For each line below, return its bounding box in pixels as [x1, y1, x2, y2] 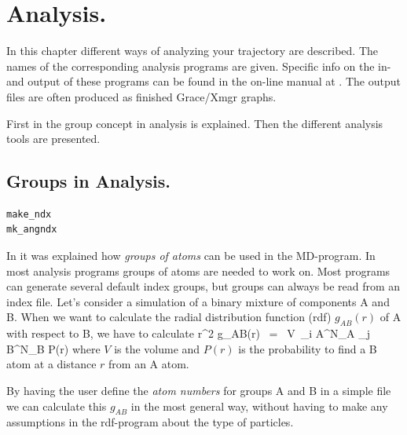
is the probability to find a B [238, 340, 377, 356]
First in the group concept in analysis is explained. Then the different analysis [6, 115, 383, 131]
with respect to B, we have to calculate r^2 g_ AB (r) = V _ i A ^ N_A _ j [6, 325, 370, 342]
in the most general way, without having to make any [130, 397, 388, 414]
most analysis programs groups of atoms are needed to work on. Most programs [6, 262, 390, 279]
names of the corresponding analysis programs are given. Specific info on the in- [6, 57, 391, 74]
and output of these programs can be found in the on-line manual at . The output [6, 73, 401, 90]
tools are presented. [6, 130, 101, 147]
